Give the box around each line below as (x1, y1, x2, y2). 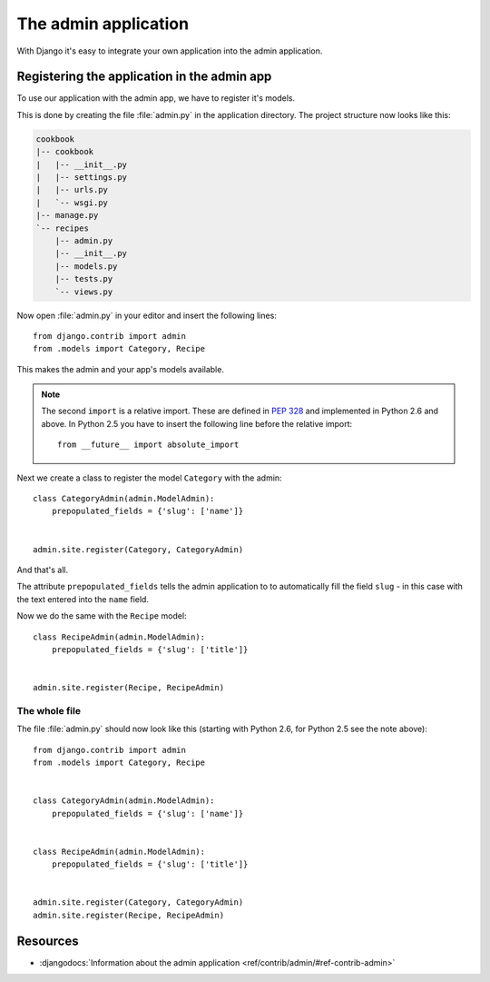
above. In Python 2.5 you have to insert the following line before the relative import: (41, 418, 353, 429)
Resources (16, 933, 79, 948)
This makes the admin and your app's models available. (16, 363, 224, 374)
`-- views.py (54, 286, 113, 297)
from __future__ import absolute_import (57, 440, 240, 450)
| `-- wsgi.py (35, 197, 109, 208)
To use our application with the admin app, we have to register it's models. (16, 93, 295, 104)
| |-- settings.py (35, 173, 127, 182)
